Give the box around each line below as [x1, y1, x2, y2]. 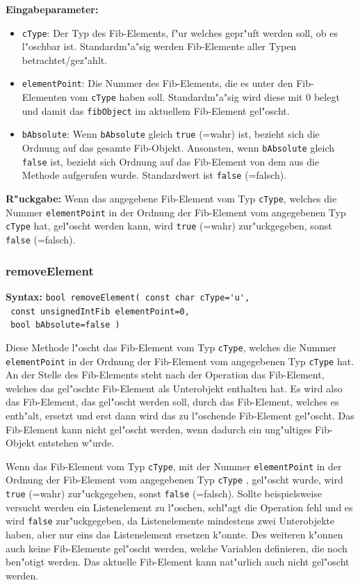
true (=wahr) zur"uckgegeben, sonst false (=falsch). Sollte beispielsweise [6, 486, 322, 501]
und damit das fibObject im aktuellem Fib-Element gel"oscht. [22, 103, 290, 118]
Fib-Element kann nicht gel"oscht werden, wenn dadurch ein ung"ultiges [6, 422, 312, 436]
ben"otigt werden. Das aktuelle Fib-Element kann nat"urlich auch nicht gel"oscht [6, 554, 350, 569]
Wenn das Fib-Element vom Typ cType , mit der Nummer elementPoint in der [6, 458, 342, 473]
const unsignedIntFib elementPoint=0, [10, 306, 190, 316]
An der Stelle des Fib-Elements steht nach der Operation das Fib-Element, [6, 367, 325, 382]
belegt [313, 90, 340, 104]
